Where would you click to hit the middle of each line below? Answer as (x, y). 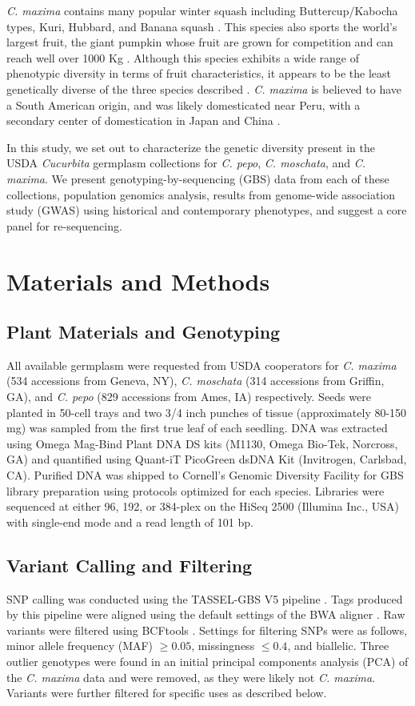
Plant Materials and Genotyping (144, 332)
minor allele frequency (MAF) (80, 646)
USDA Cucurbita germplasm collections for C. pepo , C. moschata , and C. (186, 163)
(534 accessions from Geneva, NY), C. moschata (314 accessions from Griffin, (196, 381)
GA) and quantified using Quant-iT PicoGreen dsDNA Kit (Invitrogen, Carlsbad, (207, 459)
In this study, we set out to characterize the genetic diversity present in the (191, 147)
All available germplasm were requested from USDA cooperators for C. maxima (202, 365)
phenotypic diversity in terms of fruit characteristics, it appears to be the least (199, 73)
